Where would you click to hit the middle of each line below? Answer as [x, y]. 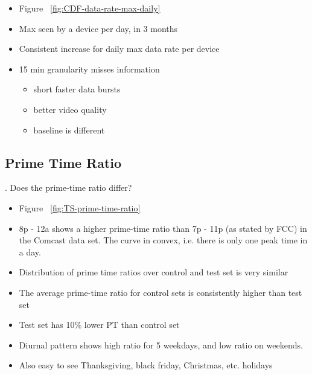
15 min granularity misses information [89, 69]
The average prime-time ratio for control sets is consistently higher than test [161, 292]
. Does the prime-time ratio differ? [68, 187]
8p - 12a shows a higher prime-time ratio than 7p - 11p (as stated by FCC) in [163, 228]
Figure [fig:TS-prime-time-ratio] [80, 207]
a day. [30, 252]
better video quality [70, 109]
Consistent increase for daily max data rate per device [119, 49]
